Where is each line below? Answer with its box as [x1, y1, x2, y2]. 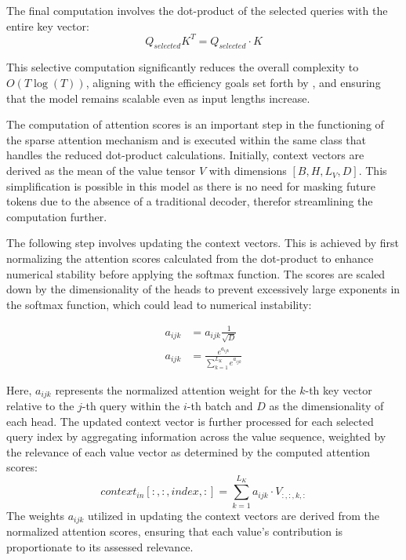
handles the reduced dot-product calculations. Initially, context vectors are [6, 147, 364, 163]
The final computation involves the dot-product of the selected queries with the [6, 2, 388, 18]
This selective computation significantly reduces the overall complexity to [6, 59, 359, 75]
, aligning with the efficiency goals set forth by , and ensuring [85, 75, 381, 91]
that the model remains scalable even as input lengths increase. [6, 89, 310, 106]
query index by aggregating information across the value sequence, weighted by [6, 428, 386, 445]
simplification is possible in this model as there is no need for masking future [6, 177, 375, 194]
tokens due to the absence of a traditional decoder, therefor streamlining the [6, 193, 373, 209]
